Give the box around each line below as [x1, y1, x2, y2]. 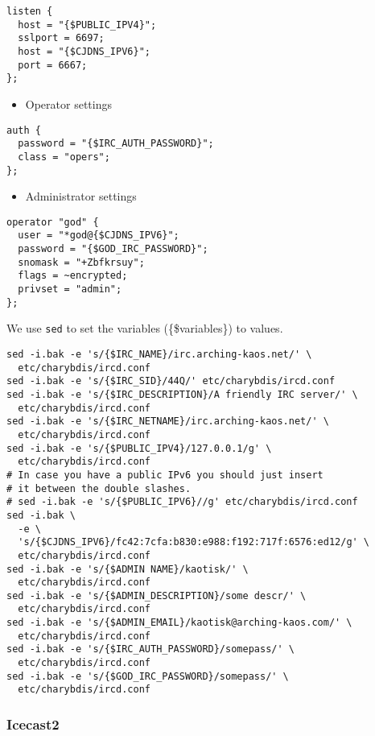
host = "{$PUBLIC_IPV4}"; [18, 19, 157, 31]
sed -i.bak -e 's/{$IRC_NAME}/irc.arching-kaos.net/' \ [6, 349, 312, 360]
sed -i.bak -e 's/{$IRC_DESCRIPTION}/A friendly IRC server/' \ [6, 388, 358, 400]
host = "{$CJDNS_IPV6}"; [18, 45, 150, 57]
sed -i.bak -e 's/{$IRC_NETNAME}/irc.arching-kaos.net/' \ [6, 416, 329, 428]
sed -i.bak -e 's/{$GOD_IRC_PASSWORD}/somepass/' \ [6, 670, 289, 682]
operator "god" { [6, 216, 99, 228]
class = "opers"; [18, 151, 110, 163]
